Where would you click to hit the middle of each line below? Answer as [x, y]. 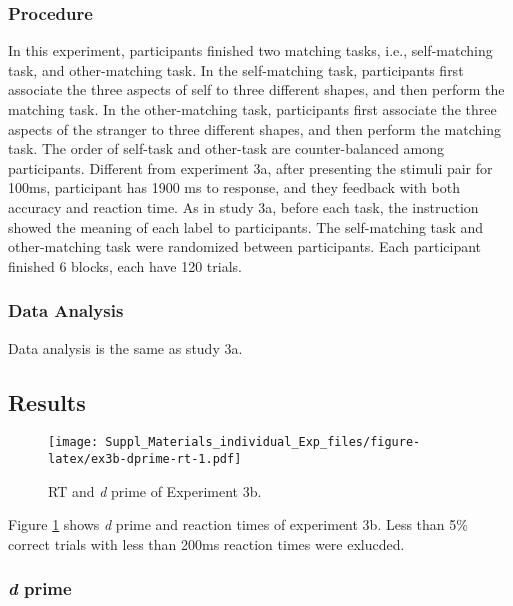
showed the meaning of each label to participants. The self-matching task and [246, 226]
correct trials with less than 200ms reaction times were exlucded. [206, 543]
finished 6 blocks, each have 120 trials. [125, 265]
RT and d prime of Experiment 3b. [155, 490]
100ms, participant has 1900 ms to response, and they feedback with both [234, 187]
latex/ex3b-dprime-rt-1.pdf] [145, 459]
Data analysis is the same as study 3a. [125, 347]
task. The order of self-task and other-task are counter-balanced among [226, 148]
